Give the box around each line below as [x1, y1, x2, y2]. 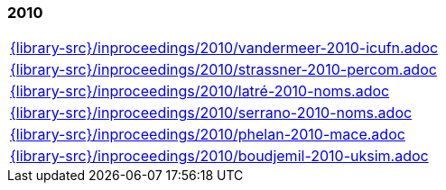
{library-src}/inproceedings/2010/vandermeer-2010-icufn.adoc [10, 39, 439, 58]
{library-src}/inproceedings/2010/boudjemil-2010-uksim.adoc [10, 147, 429, 166]
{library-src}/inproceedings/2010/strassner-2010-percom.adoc [10, 60, 437, 79]
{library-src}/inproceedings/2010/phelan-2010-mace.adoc [10, 125, 405, 144]
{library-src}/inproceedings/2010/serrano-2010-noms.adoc [10, 104, 413, 122]
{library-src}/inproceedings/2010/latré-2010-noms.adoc [10, 82, 390, 101]
